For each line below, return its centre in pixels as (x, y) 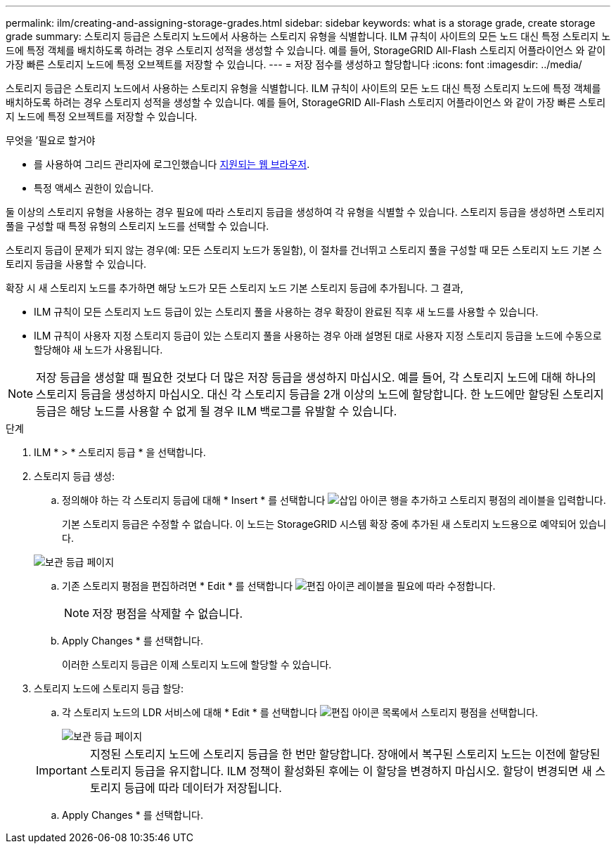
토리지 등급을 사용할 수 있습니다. (76, 264)
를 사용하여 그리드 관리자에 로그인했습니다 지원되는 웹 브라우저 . (172, 164)
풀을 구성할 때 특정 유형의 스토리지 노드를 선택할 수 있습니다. (137, 226)
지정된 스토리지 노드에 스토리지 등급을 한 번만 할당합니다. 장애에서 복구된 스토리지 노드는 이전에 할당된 (345, 754)
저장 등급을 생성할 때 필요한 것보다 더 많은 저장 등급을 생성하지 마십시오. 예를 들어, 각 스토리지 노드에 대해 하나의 (316, 377)
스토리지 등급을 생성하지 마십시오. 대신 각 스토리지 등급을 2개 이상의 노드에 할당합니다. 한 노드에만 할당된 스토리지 (320, 394)
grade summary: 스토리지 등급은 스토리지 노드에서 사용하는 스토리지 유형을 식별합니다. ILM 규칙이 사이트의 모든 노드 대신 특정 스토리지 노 (308, 36)
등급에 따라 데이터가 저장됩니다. (203, 788)
